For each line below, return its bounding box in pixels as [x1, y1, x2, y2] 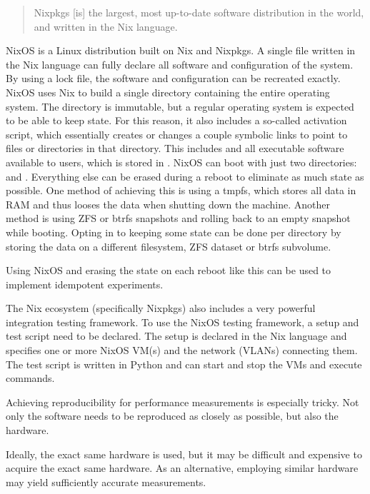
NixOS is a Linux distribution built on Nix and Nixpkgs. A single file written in [6, 43, 356, 58]
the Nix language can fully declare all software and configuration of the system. [6, 56, 354, 71]
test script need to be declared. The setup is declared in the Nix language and [6, 328, 347, 343]
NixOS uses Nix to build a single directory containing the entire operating [6, 84, 330, 99]
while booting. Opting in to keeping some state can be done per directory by [6, 224, 341, 239]
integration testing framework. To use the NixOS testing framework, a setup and [6, 314, 359, 329]
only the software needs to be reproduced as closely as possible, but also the [6, 408, 339, 423]
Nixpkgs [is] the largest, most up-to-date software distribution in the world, [34, 5, 364, 19]
